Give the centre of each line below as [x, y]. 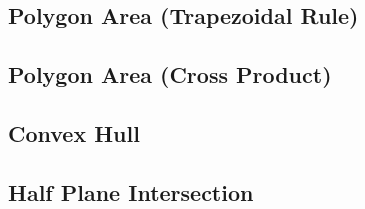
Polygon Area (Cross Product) [170, 74]
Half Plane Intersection [131, 191]
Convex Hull [74, 132]
